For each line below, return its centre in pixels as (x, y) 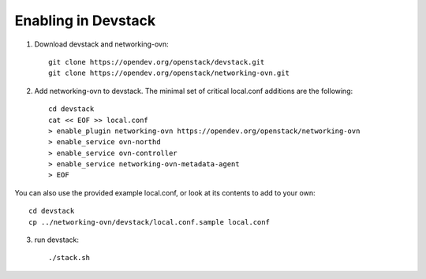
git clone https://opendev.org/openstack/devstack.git (157, 62)
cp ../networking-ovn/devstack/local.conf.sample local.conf (149, 222)
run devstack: (56, 240)
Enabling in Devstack (85, 20)
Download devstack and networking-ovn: (101, 44)
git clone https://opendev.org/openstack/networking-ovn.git (169, 73)
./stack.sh (69, 258)
